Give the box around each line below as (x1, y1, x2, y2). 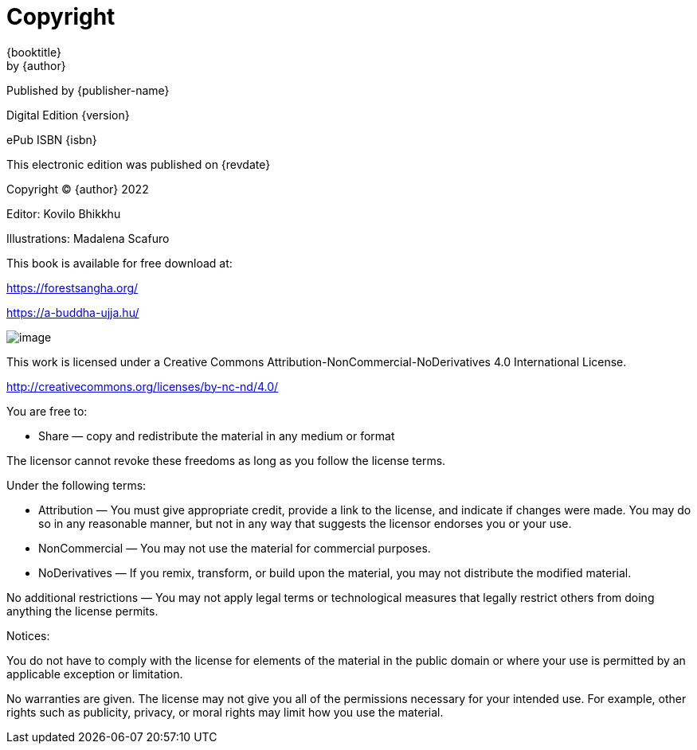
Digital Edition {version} (6, 107, 130, 122)
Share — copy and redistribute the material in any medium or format (38, 428, 395, 443)
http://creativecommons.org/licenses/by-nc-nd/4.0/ (6, 379, 279, 393)
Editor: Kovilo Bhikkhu (6, 206, 121, 221)
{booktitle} (6, 45, 61, 59)
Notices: (6, 628, 50, 643)
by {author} (6, 58, 66, 72)
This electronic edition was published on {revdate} (6, 157, 271, 171)
